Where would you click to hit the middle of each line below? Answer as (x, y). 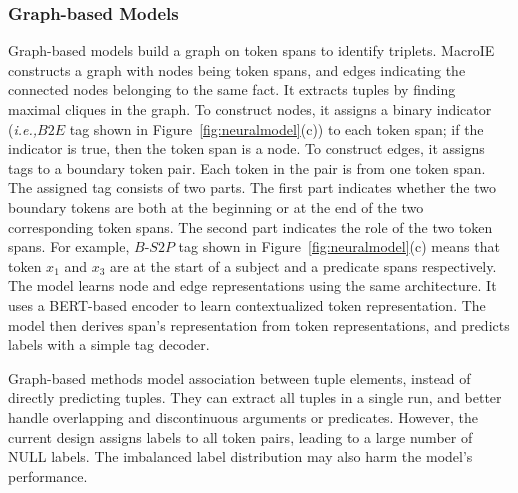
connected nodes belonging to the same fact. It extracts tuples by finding (232, 89)
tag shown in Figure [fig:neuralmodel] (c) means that (339, 246)
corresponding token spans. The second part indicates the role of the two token (250, 226)
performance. (48, 475)
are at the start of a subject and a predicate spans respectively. (303, 265)
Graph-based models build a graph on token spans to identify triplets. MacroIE (251, 50)
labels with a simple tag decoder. (109, 344)
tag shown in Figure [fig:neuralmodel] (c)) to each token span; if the (276, 128)
